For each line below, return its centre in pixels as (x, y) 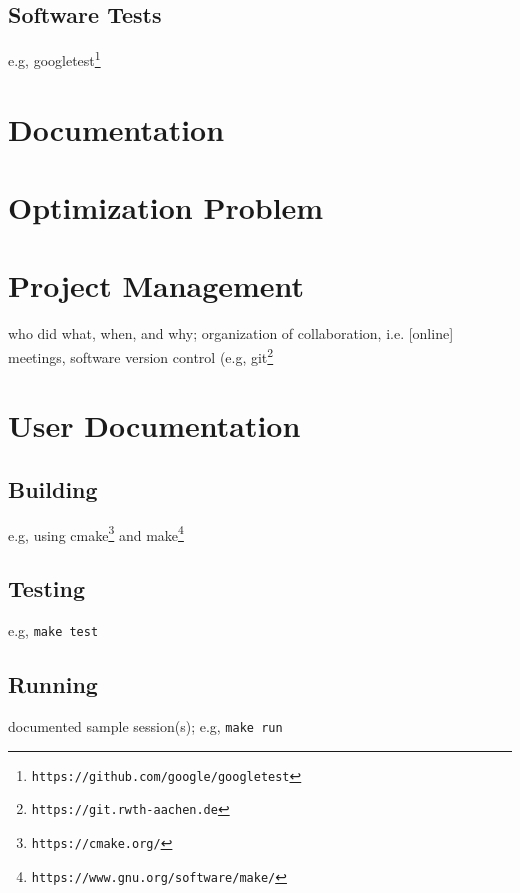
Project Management (156, 285)
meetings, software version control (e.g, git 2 (141, 355)
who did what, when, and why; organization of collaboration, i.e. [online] (231, 333)
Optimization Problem (166, 207)
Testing (46, 588)
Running (53, 684)
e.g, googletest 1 (54, 58)
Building (53, 488)
